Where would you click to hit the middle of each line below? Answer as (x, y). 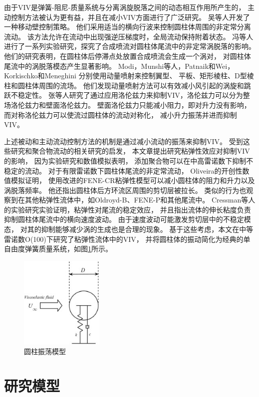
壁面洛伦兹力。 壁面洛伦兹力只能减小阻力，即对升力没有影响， (148, 104)
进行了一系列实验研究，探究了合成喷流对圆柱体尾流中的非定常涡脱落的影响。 (130, 46)
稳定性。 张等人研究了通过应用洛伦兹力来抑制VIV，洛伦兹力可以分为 (130, 95)
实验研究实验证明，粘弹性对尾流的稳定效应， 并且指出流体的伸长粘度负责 (131, 209)
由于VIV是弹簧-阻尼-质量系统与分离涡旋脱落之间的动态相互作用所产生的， (125, 7)
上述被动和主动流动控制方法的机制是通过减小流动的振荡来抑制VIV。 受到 (124, 141)
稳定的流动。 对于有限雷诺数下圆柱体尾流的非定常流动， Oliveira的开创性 (123, 170)
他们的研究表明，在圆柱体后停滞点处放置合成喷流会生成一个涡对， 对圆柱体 (128, 56)
